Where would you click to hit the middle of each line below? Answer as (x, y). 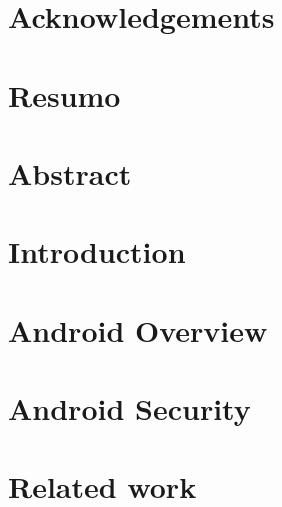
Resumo (64, 94)
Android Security (129, 408)
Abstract (70, 172)
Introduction (97, 251)
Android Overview (138, 329)
